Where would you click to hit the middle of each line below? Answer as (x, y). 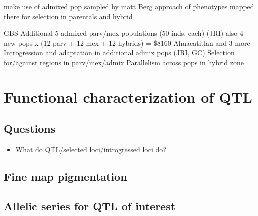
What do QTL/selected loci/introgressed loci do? (91, 149)
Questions (30, 128)
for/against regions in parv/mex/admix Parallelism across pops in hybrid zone (124, 62)
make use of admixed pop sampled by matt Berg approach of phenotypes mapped (129, 6)
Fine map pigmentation (66, 176)
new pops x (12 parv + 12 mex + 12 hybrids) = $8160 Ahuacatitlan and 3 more (127, 43)
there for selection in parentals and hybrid (68, 16)
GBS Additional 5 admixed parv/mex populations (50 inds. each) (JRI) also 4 (124, 33)
